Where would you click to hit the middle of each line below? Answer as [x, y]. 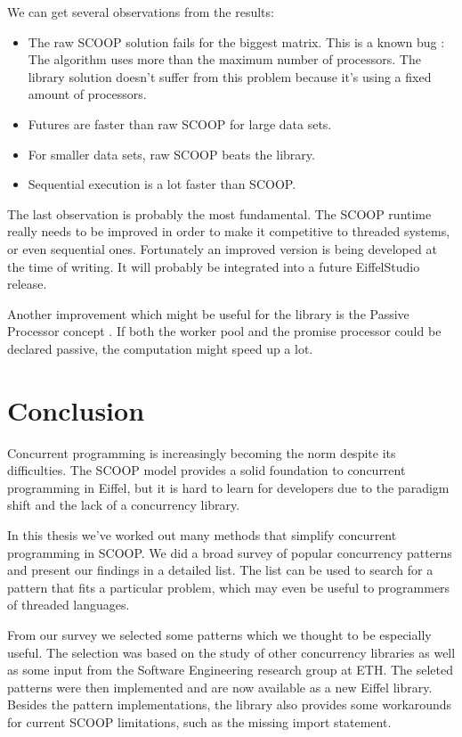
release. [27, 284]
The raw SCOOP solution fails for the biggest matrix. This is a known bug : [236, 41]
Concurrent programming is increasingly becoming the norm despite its [202, 452]
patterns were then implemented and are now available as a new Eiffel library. [220, 687]
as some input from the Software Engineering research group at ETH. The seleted [231, 670]
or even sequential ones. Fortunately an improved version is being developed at [222, 248]
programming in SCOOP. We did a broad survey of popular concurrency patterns [230, 552]
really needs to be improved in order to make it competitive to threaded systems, [229, 231]
